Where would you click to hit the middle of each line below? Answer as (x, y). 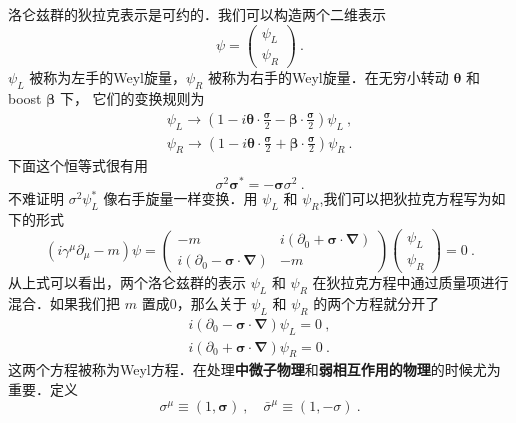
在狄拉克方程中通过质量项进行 (410, 282)
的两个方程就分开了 (376, 302)
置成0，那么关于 (194, 302)
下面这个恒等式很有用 (78, 165)
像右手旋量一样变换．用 (180, 198)
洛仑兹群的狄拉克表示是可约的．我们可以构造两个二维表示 (197, 14)
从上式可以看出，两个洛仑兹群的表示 (127, 282)
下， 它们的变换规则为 (132, 98)
